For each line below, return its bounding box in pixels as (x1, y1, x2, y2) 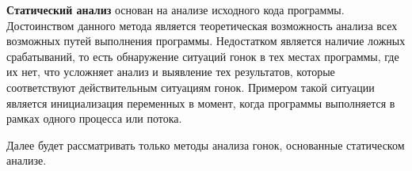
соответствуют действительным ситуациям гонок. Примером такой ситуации (6, 78, 375, 95)
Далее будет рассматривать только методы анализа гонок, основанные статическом (6, 136, 405, 153)
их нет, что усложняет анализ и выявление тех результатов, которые (6, 63, 335, 80)
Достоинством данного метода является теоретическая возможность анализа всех (6, 17, 398, 33)
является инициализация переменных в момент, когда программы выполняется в (6, 94, 395, 111)
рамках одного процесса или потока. (6, 110, 182, 127)
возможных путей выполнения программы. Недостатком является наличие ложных (6, 32, 406, 49)
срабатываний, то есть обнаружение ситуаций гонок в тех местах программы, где (6, 47, 399, 64)
